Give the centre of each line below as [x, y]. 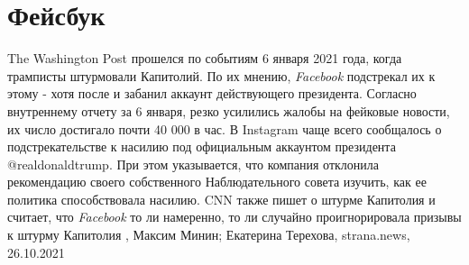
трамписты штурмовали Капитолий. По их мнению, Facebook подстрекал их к [221, 75]
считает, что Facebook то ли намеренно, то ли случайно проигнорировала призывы [234, 217]
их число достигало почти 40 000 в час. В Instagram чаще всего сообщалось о [225, 128]
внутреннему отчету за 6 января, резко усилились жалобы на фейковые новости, [229, 110]
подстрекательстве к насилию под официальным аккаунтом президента [202, 146]
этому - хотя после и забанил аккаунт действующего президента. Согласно [212, 93]
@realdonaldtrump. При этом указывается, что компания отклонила [193, 164]
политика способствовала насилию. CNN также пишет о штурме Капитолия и [221, 199]
